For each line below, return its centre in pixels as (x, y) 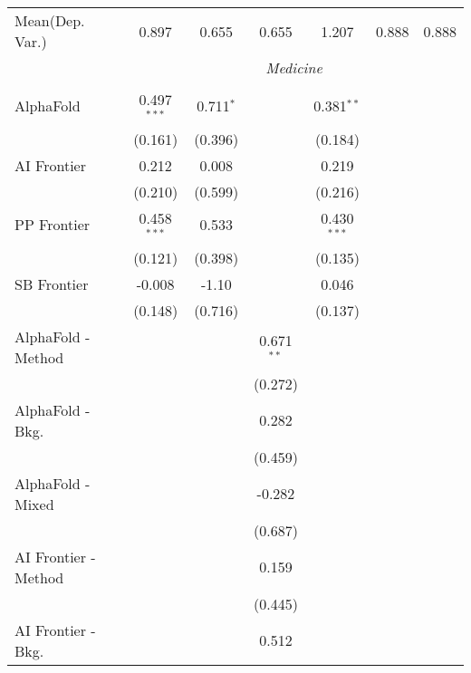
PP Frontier (53, 225)
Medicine (294, 67)
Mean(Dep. (50, 20)
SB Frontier (52, 284)
